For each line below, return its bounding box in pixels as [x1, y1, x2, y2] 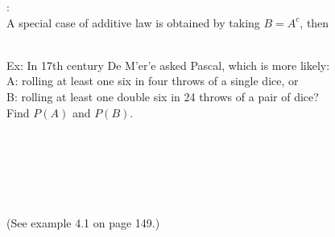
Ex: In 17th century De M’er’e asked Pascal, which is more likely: [6, 56, 330, 73]
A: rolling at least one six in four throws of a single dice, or [6, 72, 299, 89]
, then [300, 14, 329, 31]
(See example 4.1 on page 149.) [6, 214, 160, 231]
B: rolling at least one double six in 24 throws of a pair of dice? [6, 88, 319, 104]
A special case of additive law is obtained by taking [6, 14, 260, 31]
